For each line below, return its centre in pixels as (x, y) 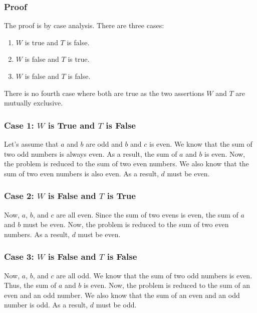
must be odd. (116, 305)
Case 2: (19, 196)
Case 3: (19, 256)
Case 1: (19, 125)
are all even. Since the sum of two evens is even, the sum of (147, 214)
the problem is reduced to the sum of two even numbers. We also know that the (126, 164)
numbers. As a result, (37, 234)
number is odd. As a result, (46, 305)
